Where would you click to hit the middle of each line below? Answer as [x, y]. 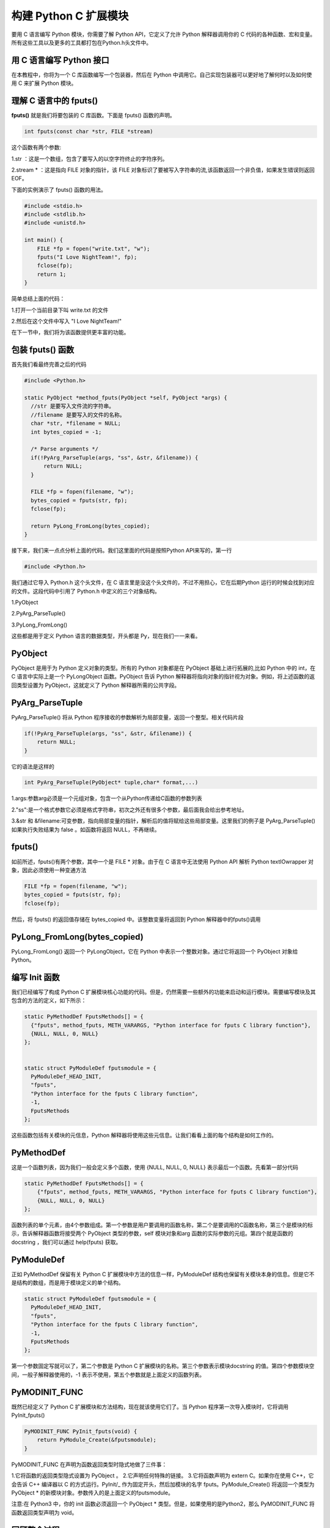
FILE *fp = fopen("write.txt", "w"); [94, 248]
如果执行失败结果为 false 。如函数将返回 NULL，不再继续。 [86, 829]
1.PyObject [25, 602]
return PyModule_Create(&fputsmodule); [97, 1440]
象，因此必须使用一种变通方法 [49, 870]
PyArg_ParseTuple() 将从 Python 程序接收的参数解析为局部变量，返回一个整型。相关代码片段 [127, 717]
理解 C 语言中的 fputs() [55, 101]
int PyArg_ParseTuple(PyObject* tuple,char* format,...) [111, 783]
